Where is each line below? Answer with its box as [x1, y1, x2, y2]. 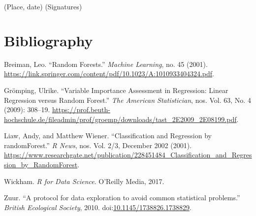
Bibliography [4, 30, 93, 50]
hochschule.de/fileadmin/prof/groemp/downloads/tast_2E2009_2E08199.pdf [4, 114, 237, 124]
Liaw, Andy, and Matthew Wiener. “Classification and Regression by [4, 130, 212, 141]
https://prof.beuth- [52, 104, 110, 115]
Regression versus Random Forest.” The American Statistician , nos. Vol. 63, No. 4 [4, 94, 251, 105]
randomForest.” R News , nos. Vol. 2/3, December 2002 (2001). [4, 140, 192, 150]
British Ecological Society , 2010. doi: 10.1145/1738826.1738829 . [4, 202, 192, 212]
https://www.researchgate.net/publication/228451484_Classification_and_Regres [4, 150, 252, 160]
